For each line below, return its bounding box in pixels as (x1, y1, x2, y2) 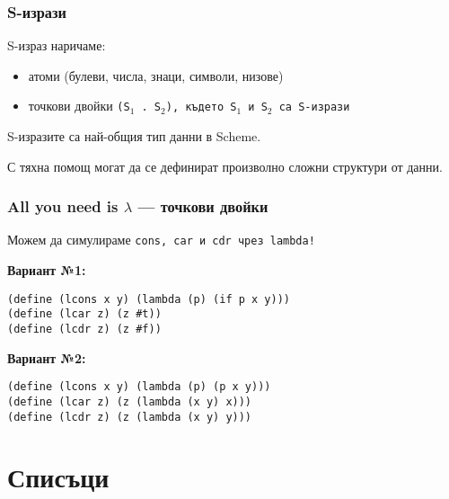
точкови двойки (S (28, 96, 130, 115)
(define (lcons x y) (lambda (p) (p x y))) (7, 380, 271, 394)
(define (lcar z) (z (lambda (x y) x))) (7, 395, 252, 408)
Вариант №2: (7, 348, 86, 367)
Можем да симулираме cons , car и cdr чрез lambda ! (7, 230, 315, 249)
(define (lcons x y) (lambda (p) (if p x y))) (7, 292, 290, 306)
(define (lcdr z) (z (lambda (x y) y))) (7, 410, 252, 423)
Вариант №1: (7, 261, 86, 280)
